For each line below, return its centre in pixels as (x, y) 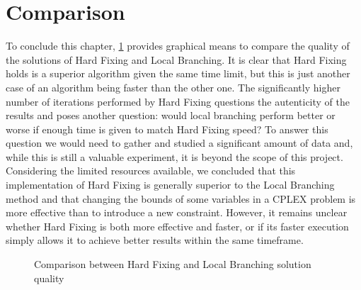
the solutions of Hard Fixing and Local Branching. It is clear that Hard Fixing (176, 59)
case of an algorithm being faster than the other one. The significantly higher (173, 87)
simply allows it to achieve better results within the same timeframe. (155, 240)
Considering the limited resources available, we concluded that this (151, 171)
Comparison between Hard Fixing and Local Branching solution (173, 264)
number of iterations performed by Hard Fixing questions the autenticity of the (178, 101)
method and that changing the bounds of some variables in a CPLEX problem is (181, 198)
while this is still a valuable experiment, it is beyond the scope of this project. (174, 156)
